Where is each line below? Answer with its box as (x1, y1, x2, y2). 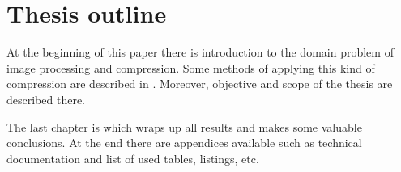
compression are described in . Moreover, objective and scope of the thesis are (6, 75, 393, 92)
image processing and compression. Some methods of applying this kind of (6, 59, 375, 76)
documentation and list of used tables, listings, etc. (6, 149, 259, 166)
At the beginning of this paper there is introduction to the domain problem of (6, 44, 394, 61)
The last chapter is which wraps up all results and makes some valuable (6, 118, 362, 135)
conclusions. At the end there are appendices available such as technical (6, 134, 362, 151)
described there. (6, 90, 85, 107)
